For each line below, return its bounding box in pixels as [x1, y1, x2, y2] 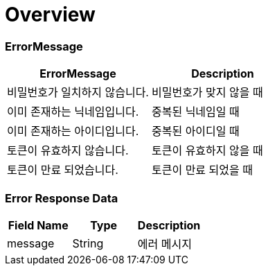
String [72, 236, 104, 250]
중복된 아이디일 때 [151, 124, 240, 139]
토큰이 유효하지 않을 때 [151, 143, 263, 158]
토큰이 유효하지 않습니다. [7, 143, 129, 158]
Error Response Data [5, 191, 118, 205]
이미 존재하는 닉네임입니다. [7, 105, 139, 119]
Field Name [8, 218, 69, 232]
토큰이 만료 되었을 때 [151, 163, 253, 177]
